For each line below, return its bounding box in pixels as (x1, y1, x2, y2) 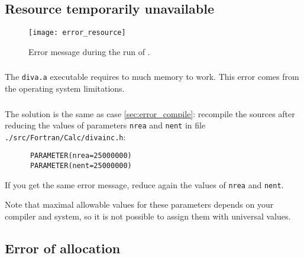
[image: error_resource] (28, 28, 126, 37)
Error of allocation (5, 239, 121, 257)
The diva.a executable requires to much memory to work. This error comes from (5, 70, 299, 83)
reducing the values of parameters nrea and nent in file (5, 119, 206, 131)
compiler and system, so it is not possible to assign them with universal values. (5, 210, 291, 222)
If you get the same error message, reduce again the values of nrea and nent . (5, 178, 284, 191)
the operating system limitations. (5, 82, 125, 95)
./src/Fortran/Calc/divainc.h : (5, 130, 126, 143)
